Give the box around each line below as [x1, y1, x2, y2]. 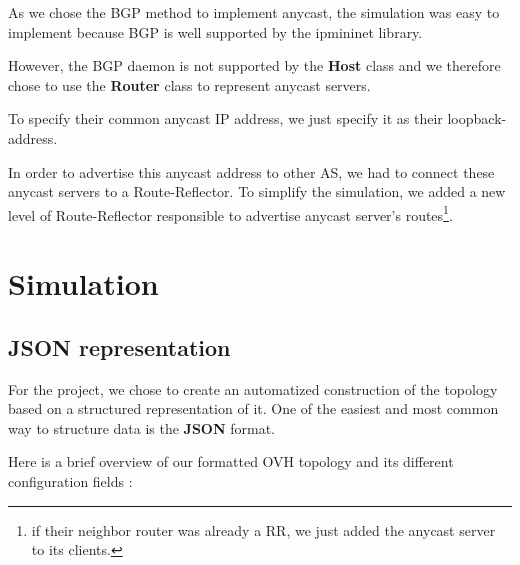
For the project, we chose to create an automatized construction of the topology [8, 378, 498, 399]
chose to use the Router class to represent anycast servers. [8, 74, 371, 95]
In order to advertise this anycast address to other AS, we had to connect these [8, 161, 495, 182]
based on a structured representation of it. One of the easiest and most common [8, 398, 499, 419]
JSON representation [8, 331, 231, 362]
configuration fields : [8, 470, 133, 491]
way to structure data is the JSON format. [8, 417, 276, 438]
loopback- [447, 108, 507, 129]
